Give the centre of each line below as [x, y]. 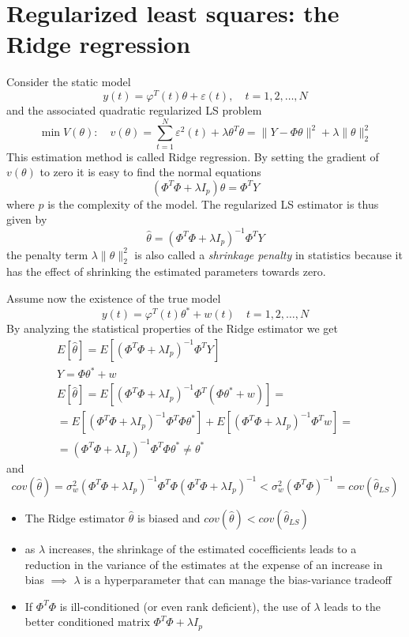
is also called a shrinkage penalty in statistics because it [268, 254]
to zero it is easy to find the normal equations [150, 172]
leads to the [352, 606]
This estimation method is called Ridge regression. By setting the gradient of [193, 156]
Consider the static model [69, 82]
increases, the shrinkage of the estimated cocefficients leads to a [203, 548]
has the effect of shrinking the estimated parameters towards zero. [166, 271]
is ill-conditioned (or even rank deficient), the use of [185, 606]
